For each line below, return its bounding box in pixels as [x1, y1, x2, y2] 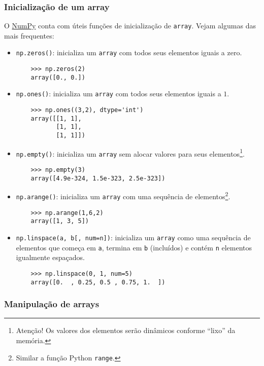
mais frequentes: [4, 30, 54, 41]
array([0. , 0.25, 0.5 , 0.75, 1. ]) [30, 278, 166, 286]
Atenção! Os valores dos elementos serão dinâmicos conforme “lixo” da [16, 325, 236, 336]
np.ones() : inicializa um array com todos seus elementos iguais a [16, 88, 221, 99]
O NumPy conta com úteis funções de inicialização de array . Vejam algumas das [4, 20, 256, 31]
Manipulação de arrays [4, 298, 100, 310]
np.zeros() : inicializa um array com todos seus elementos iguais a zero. [16, 47, 242, 58]
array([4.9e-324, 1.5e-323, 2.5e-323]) [30, 174, 166, 182]
